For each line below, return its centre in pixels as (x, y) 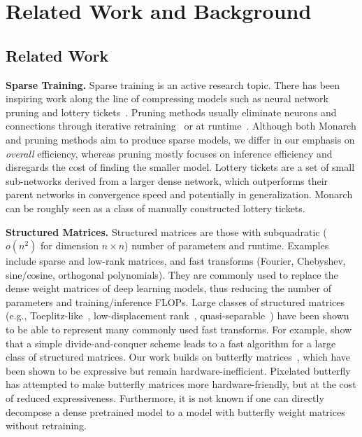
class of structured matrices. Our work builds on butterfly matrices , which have (178, 357)
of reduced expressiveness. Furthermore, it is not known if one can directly (165, 398)
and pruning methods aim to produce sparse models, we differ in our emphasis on (180, 139)
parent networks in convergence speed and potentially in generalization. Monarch (179, 194)
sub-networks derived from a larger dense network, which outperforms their (167, 180)
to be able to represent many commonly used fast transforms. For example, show (179, 330)
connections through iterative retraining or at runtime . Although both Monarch (181, 126)
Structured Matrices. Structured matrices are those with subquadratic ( (166, 231)
